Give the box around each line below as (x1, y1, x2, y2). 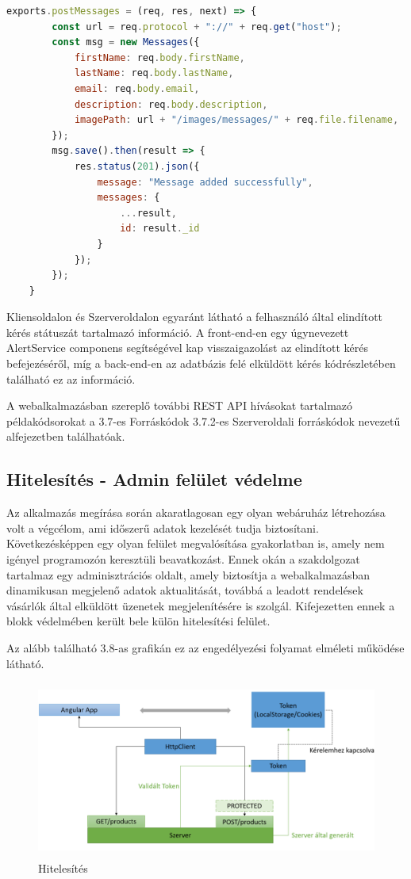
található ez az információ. (6, 370, 136, 387)
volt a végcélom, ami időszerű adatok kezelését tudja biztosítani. (6, 519, 319, 536)
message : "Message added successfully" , (97, 176, 313, 188)
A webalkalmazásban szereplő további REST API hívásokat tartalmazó (6, 397, 353, 414)
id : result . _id (120, 223, 200, 235)
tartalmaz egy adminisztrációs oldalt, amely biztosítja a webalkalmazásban (6, 566, 371, 583)
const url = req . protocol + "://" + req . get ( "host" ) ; (52, 21, 342, 32)
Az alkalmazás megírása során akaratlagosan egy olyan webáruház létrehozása (6, 504, 386, 521)
